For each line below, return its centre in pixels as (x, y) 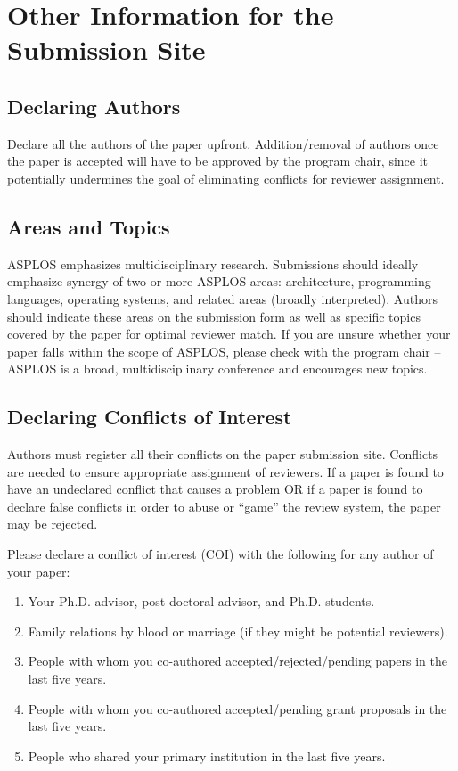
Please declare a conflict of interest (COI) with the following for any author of (221, 554)
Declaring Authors (94, 106)
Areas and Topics (89, 226)
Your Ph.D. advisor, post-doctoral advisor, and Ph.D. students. (201, 601)
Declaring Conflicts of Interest (150, 417)
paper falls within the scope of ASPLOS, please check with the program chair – (224, 351)
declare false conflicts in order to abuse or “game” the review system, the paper (224, 506)
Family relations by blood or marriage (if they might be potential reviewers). (238, 631)
